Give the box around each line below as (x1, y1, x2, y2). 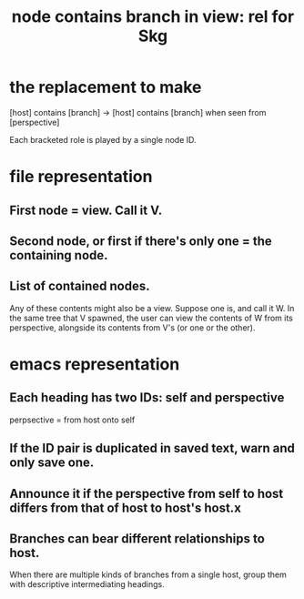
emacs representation (9, 353, 180, 374)
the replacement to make (9, 77, 202, 97)
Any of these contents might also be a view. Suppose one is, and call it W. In (9, 302, 295, 313)
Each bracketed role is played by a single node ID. (9, 134, 198, 145)
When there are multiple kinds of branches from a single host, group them (9, 569, 287, 580)
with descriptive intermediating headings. (9, 579, 166, 590)
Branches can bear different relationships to (9, 531, 266, 546)
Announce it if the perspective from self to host (9, 485, 284, 502)
